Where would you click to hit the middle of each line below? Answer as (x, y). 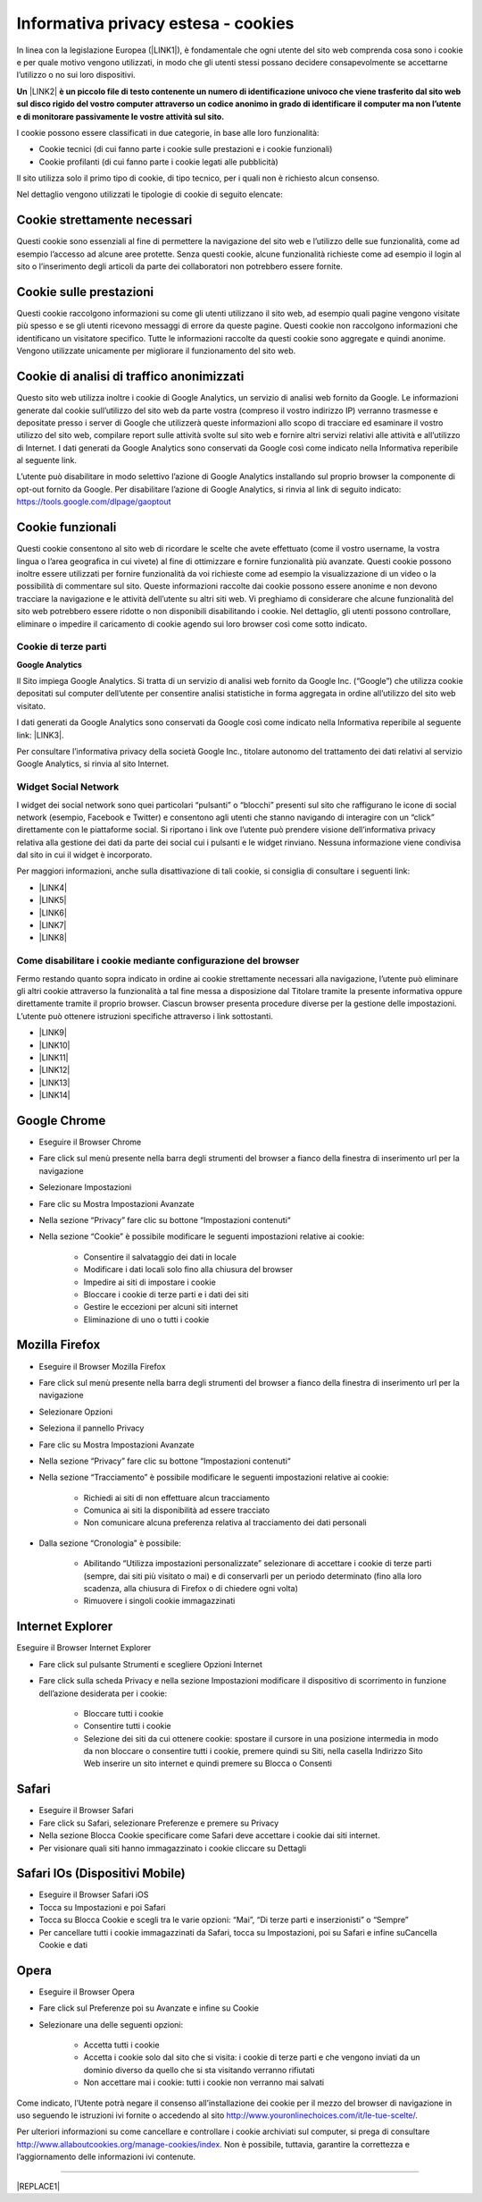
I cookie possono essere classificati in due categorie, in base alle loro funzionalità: (168, 132)
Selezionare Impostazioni (85, 1187)
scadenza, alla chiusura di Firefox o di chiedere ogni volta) (191, 1589)
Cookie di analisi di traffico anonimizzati (130, 377)
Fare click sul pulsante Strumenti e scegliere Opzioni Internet (150, 1664)
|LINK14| (54, 1095)
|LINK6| (53, 913)
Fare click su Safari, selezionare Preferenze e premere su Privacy (159, 1823)
